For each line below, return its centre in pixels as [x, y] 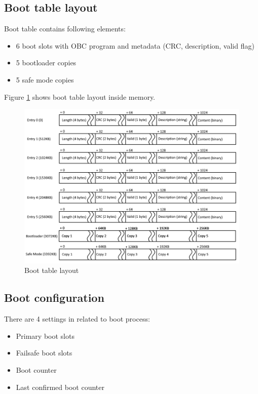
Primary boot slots [45, 336]
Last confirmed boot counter [60, 387]
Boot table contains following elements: [65, 29]
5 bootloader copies [46, 63]
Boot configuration [54, 298]
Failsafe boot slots [44, 353]
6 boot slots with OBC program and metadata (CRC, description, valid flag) [135, 45]
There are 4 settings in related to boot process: [77, 319]
